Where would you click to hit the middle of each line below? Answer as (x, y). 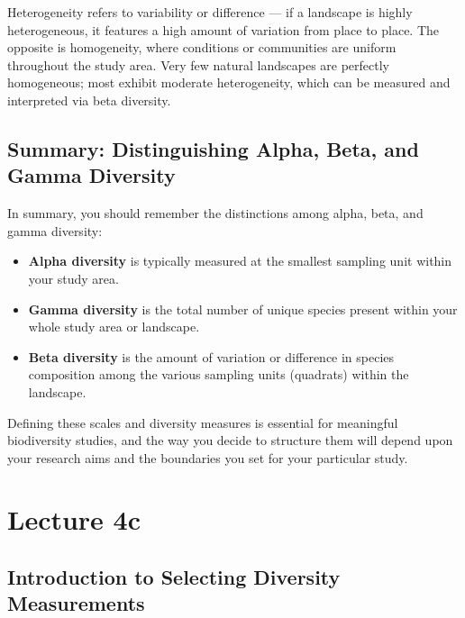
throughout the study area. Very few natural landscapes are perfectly (199, 64)
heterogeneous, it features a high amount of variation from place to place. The (223, 29)
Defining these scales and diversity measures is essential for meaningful (203, 422)
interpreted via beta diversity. (89, 100)
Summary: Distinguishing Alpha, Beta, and (213, 148)
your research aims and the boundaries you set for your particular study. (208, 457)
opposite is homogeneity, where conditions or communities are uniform (202, 47)
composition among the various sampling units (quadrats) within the (219, 374)
